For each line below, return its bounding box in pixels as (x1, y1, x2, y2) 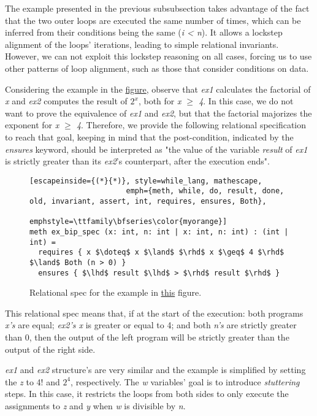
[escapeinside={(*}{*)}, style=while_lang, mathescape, (29, 176, 262, 185)
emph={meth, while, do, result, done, (126, 187, 285, 196)
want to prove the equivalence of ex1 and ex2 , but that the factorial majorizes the (5, 106, 312, 119)
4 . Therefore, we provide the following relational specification (76, 118, 307, 131)
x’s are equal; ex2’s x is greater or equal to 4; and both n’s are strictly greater (5, 318, 297, 331)
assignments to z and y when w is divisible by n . (5, 399, 186, 412)
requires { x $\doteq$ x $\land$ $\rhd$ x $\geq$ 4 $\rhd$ (38, 248, 285, 257)
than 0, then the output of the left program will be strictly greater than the (5, 331, 289, 344)
